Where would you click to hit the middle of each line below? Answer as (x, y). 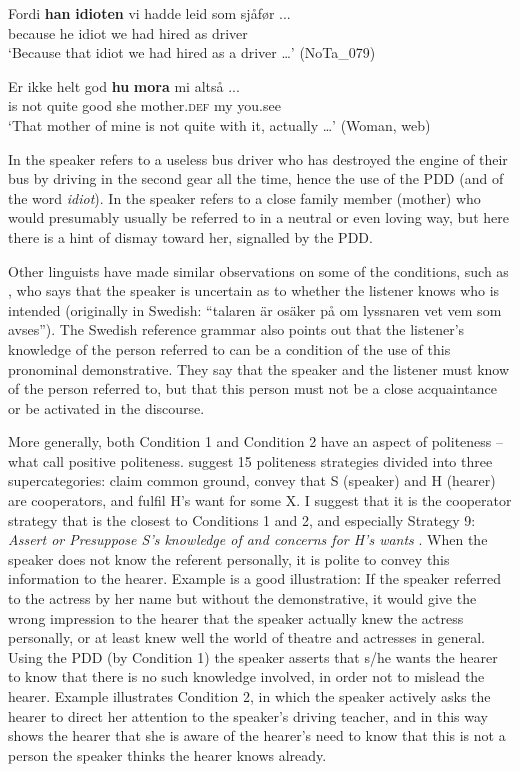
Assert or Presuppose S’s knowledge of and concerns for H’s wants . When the (248, 539)
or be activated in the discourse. (106, 407)
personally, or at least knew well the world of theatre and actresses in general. (246, 637)
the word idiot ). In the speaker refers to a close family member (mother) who (244, 197)
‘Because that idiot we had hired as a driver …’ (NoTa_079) (192, 52)
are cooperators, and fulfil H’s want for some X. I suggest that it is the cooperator (260, 500)
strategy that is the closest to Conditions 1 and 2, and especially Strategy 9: (242, 519)
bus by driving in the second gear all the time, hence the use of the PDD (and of (256, 178)
